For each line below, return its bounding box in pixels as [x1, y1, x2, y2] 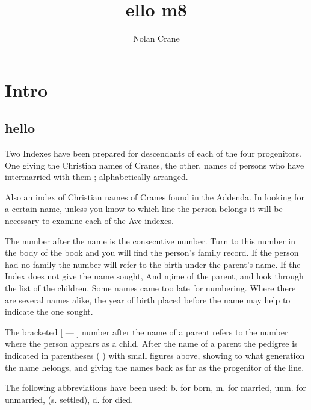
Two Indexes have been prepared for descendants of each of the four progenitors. [5, 147, 301, 160]
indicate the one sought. [5, 305, 93, 318]
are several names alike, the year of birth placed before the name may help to [5, 293, 291, 306]
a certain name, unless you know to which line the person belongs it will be [5, 202, 283, 215]
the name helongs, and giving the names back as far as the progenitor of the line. [5, 361, 304, 373]
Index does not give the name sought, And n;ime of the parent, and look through [5, 270, 304, 282]
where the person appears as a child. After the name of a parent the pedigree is [5, 337, 298, 350]
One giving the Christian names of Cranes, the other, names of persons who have [5, 158, 304, 171]
